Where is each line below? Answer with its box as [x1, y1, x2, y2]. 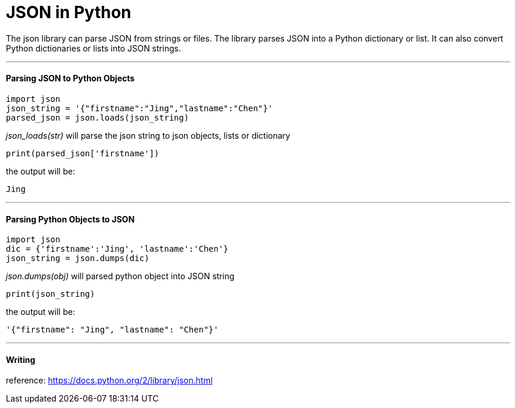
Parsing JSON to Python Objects [6, 73, 135, 84]
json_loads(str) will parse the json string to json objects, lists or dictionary [6, 130, 290, 140]
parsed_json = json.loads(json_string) [6, 112, 189, 122]
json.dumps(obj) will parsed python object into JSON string [6, 271, 235, 282]
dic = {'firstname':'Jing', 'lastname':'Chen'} [6, 244, 229, 254]
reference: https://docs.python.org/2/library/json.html [6, 375, 213, 386]
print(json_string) [6, 289, 95, 299]
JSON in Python [6, 2, 131, 22]
